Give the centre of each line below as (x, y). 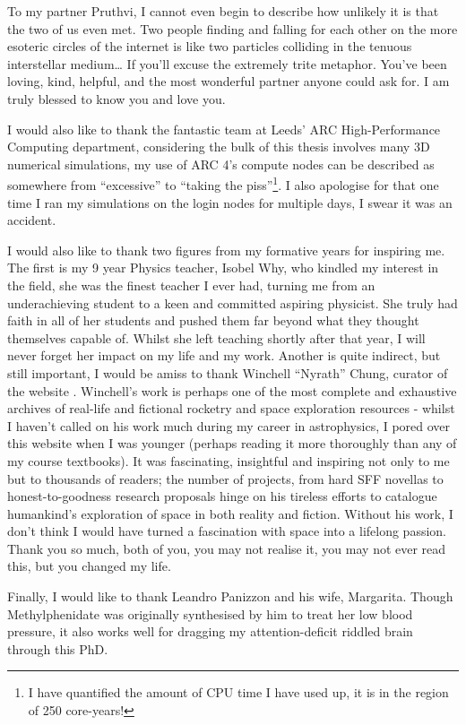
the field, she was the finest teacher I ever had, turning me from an (191, 285)
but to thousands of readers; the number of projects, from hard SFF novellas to (225, 478)
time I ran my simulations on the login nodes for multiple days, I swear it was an (230, 202)
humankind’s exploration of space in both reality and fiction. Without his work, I (230, 513)
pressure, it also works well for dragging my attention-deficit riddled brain (210, 631)
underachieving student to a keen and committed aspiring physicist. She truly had (233, 302)
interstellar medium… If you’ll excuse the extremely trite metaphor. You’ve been (227, 63)
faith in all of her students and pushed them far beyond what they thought (213, 320)
